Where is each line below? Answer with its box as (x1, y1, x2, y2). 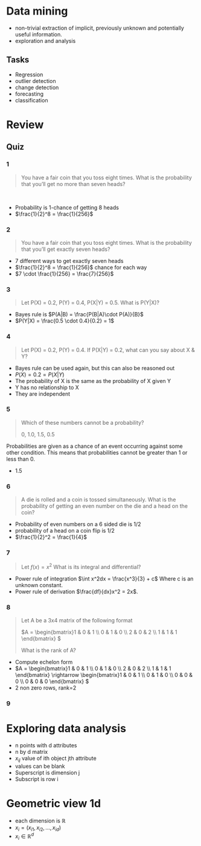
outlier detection (14, 77, 56, 84)
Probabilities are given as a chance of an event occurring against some (6, 442, 183, 450)
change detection (14, 84, 59, 91)
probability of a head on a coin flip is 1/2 (14, 527, 115, 535)
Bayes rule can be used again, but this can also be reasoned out (14, 364, 175, 371)
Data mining (6, 4, 68, 18)
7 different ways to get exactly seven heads (14, 257, 124, 264)
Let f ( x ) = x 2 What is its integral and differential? (21, 562, 141, 571)
